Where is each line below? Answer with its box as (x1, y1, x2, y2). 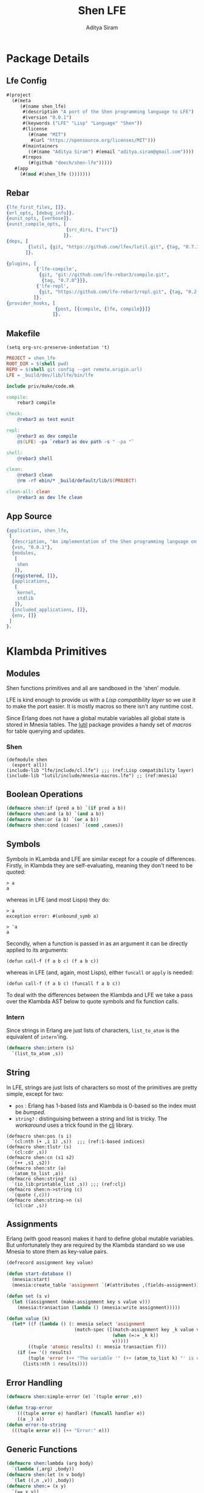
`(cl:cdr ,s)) (12, 1149, 47, 1155)
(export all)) (12, 762, 47, 768)
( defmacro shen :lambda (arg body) (6, 1460, 94, 1467)
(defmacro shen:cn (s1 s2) (6, 1154, 75, 1160)
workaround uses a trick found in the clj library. (15, 1121, 134, 1129)
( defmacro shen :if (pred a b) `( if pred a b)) (6, 805, 126, 811)
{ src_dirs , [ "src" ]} (66, 227, 118, 233)
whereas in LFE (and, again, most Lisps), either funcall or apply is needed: (6, 969, 194, 976)
